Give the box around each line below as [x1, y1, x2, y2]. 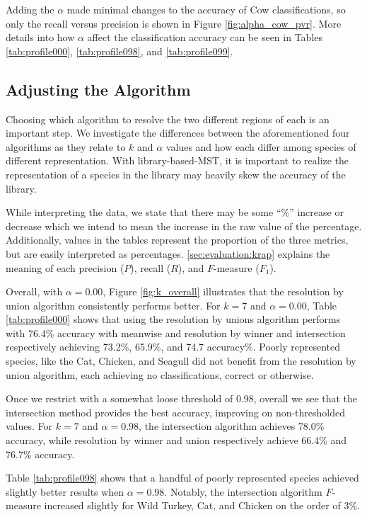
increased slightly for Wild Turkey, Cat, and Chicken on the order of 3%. [44, 498, 360, 513]
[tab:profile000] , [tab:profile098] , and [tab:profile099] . [6, 43, 233, 58]
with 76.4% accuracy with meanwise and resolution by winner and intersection [6, 325, 346, 340]
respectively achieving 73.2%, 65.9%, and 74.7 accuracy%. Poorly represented [6, 339, 341, 354]
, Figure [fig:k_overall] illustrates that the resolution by [103, 284, 344, 299]
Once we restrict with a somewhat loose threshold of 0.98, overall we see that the [6, 391, 358, 406]
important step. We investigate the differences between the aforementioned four [6, 125, 350, 140]
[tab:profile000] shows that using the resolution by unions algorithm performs [6, 312, 341, 326]
